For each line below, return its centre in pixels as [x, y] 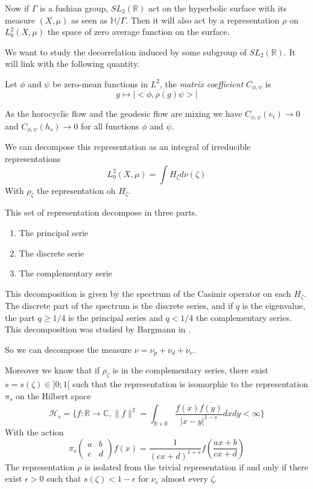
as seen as [89, 20]
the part [20, 317]
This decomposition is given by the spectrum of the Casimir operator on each [148, 293]
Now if [17, 8]
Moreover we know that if [52, 370]
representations [33, 158]
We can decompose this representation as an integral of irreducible [128, 147]
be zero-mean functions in [100, 83]
